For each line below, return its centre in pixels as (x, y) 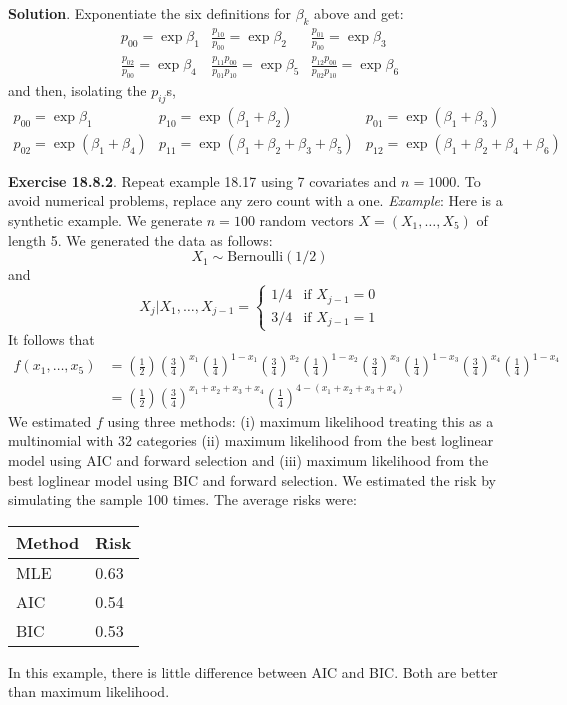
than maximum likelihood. (89, 691)
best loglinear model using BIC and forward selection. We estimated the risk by (252, 479)
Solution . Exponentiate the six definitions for (149, 13)
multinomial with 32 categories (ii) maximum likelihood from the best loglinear (251, 440)
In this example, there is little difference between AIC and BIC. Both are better (253, 671)
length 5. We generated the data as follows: (140, 239)
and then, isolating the (77, 89)
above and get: (359, 13)
